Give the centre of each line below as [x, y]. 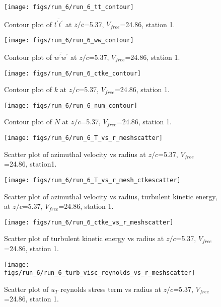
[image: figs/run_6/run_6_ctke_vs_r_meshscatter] [89, 222]
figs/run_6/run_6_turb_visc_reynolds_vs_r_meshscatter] [100, 273]
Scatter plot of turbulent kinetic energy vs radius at [84, 238]
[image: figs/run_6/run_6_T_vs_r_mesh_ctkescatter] [92, 180]
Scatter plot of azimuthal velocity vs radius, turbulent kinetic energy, [111, 196]
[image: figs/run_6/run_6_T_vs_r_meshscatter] [83, 138]
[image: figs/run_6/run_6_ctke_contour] [73, 73]
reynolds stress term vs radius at [111, 289]
